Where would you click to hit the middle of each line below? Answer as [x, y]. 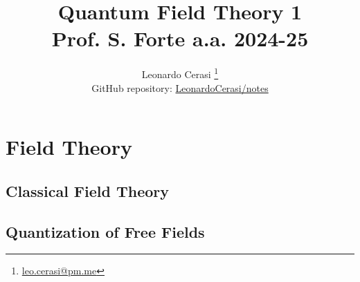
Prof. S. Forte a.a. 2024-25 [180, 38]
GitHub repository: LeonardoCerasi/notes [180, 87]
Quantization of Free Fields [105, 231]
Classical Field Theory [88, 190]
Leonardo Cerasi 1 [180, 73]
